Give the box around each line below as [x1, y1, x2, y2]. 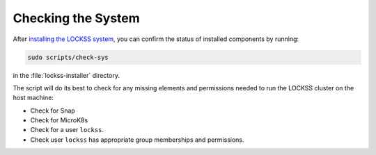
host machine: [13, 94, 54, 102]
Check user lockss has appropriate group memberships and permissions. [30, 136, 244, 144]
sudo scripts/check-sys [27, 53, 109, 61]
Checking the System [13, 10, 141, 26]
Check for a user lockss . [30, 126, 104, 134]
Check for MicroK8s [30, 116, 88, 124]
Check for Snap [30, 106, 76, 115]
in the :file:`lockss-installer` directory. [13, 71, 120, 79]
